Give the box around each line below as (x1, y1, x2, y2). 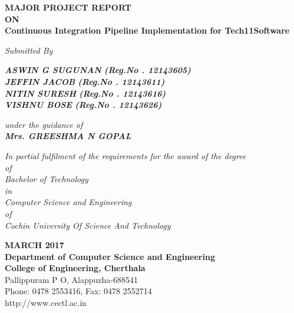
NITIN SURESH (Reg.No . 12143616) (5, 87, 166, 99)
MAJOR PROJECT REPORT (5, 1, 131, 13)
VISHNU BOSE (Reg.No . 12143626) (5, 98, 162, 111)
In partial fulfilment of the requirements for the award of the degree (5, 149, 246, 162)
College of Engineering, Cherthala (5, 262, 146, 274)
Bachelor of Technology (5, 173, 88, 185)
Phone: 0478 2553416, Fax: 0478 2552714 (5, 285, 152, 297)
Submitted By (5, 44, 53, 56)
